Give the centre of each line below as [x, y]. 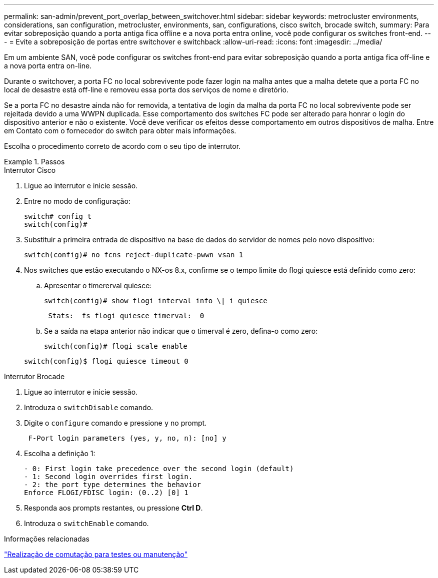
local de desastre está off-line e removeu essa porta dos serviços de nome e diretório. [146, 90]
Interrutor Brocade [34, 376]
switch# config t [58, 216]
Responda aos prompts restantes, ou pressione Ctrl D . [113, 508]
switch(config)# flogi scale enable [116, 346]
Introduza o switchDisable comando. [89, 407]
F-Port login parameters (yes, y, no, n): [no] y [127, 438]
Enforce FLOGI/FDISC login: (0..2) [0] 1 [106, 493]
